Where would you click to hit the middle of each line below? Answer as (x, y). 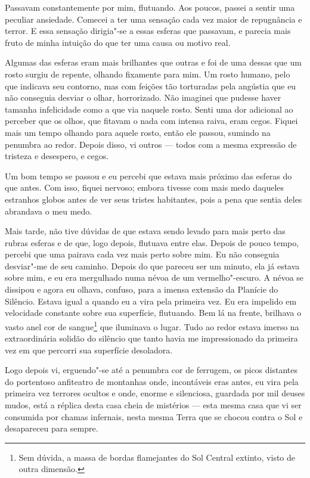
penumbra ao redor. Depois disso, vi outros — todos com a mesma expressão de (151, 144)
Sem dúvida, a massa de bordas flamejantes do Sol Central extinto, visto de (157, 457)
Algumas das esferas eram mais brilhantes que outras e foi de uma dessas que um (153, 62)
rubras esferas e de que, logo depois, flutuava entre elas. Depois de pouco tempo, (152, 242)
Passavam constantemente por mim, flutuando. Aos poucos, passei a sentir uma (150, 7)
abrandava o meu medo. (49, 211)
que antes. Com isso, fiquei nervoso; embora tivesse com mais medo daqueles (145, 187)
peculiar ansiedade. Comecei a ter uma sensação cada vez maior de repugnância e (154, 19)
